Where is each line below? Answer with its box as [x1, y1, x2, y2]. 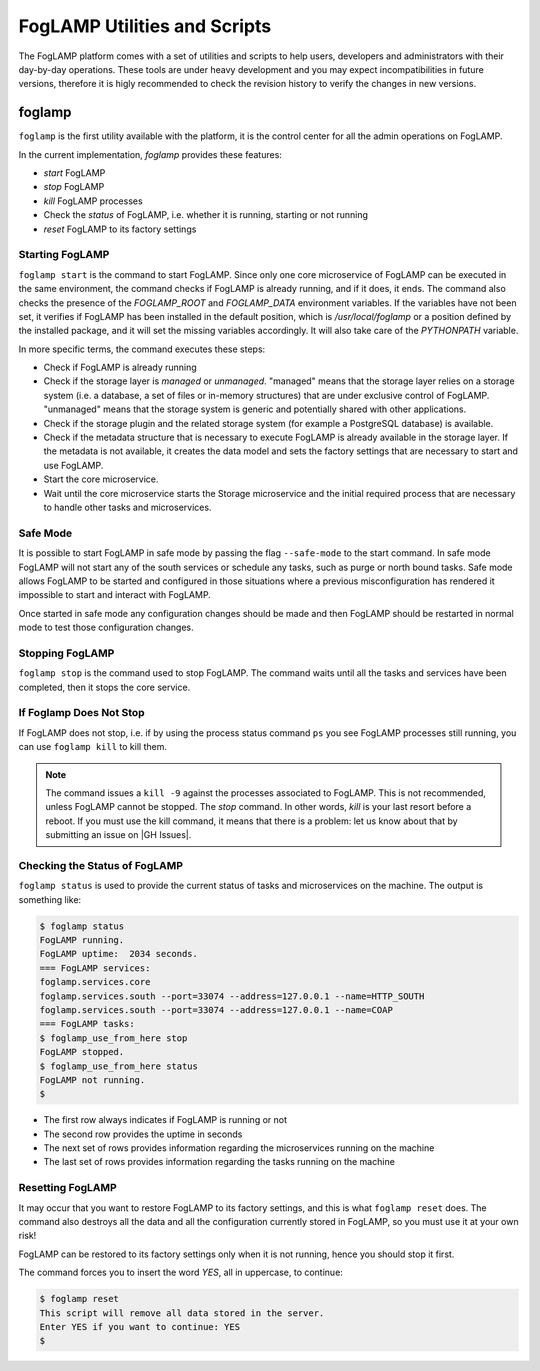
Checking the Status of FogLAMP [18, 858, 184, 872]
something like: [18, 893, 82, 905]
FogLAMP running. [39, 934, 125, 945]
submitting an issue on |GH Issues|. [45, 829, 192, 841]
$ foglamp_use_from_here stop [39, 1032, 188, 1044]
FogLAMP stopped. [39, 1046, 125, 1058]
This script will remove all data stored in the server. [39, 1307, 325, 1319]
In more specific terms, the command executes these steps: [18, 343, 266, 355]
